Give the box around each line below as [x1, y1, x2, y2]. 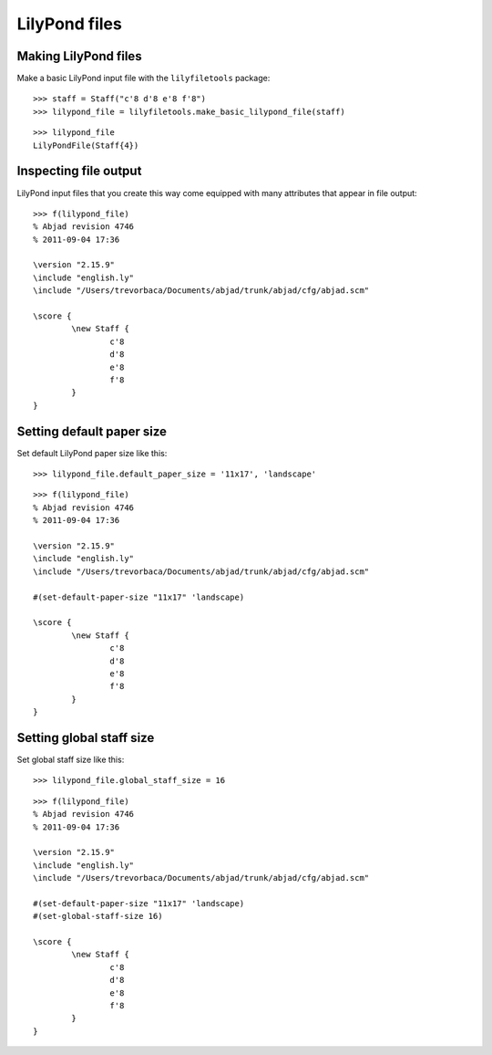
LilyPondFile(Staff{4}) [33, 140, 139, 151]
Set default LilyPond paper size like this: [16, 447, 168, 458]
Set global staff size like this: [16, 754, 125, 766]
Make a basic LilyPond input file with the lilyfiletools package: [16, 73, 271, 84]
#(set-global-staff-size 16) [33, 911, 163, 922]
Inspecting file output [16, 163, 142, 179]
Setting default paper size [16, 423, 168, 439]
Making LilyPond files [16, 48, 142, 64]
